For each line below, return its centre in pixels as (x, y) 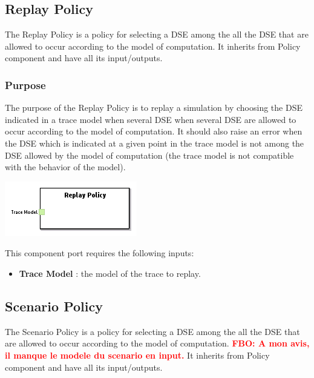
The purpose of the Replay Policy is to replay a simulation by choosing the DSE (154, 108)
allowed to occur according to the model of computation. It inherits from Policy (153, 46)
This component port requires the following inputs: (100, 253)
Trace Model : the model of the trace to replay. (110, 273)
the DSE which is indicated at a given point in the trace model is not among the (155, 143)
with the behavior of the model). (65, 167)
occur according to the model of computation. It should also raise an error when (154, 131)
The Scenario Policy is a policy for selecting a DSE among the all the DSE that (152, 331)
